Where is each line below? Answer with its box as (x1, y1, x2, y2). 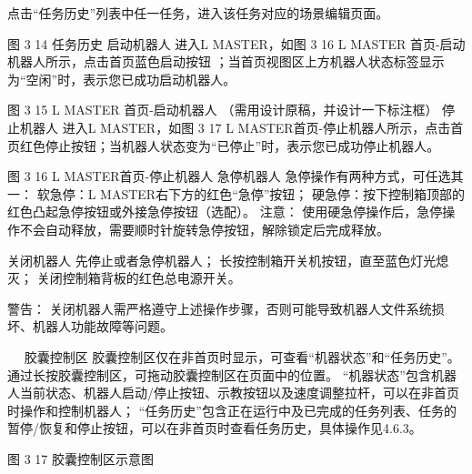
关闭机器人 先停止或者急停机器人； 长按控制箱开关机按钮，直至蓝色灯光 (7, 250, 437, 269)
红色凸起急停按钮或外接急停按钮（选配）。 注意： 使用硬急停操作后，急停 (7, 202, 443, 221)
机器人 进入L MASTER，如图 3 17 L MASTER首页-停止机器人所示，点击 (19, 117, 451, 136)
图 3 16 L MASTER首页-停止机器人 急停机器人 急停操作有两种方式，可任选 (7, 166, 451, 186)
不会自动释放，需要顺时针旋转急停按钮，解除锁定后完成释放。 (19, 219, 389, 238)
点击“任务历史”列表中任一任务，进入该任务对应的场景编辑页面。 (7, 4, 389, 22)
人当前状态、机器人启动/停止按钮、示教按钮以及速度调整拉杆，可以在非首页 (7, 383, 459, 402)
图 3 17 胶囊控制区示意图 (7, 449, 154, 468)
